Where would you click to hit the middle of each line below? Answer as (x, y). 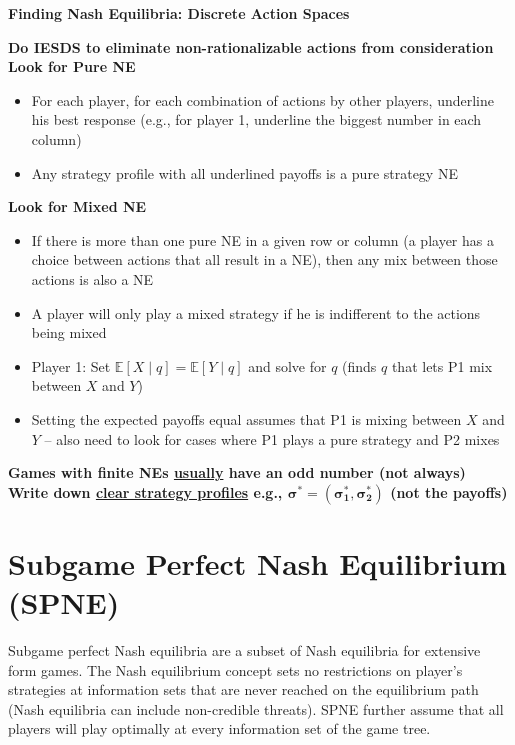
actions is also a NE (92, 278)
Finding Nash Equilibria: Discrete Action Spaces (179, 13)
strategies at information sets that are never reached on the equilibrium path (243, 689)
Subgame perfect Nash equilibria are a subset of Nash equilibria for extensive (244, 650)
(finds (359, 365)
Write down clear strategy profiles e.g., (145, 491)
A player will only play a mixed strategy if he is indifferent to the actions (256, 312)
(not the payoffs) (449, 491)
